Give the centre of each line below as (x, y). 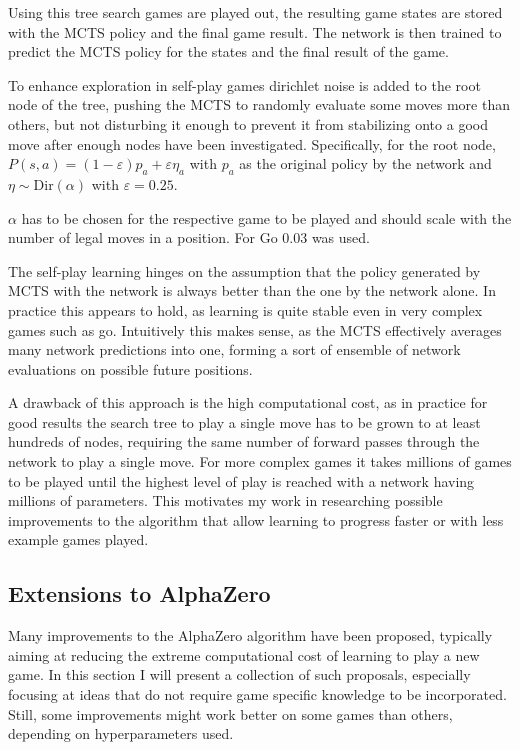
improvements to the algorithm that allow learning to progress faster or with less (256, 519)
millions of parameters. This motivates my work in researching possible (225, 500)
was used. (340, 237)
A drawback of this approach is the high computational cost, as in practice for (248, 402)
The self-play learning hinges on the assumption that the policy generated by (244, 270)
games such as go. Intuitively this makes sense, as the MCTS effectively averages (255, 329)
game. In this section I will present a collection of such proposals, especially (239, 674)
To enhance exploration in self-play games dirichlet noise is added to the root (244, 84)
